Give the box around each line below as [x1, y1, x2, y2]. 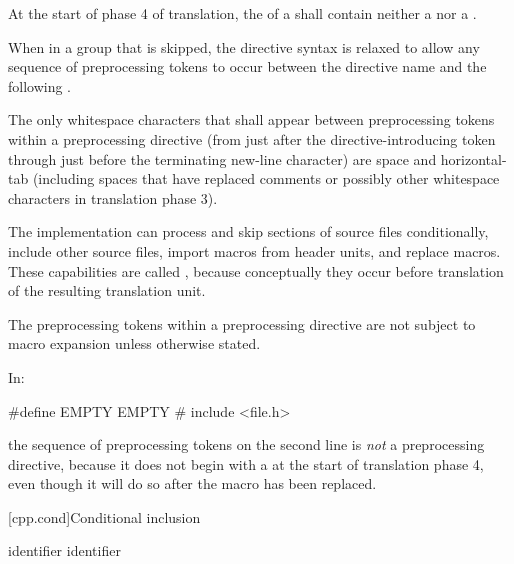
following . [8, 75, 72, 96]
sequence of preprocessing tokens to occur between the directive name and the [8, 56, 487, 77]
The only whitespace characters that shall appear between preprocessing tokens [8, 109, 495, 130]
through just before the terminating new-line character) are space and [8, 148, 437, 169]
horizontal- [440, 148, 507, 169]
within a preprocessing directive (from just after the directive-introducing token [8, 128, 496, 149]
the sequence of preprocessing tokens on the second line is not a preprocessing [8, 434, 485, 455]
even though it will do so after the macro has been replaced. [8, 473, 377, 494]
